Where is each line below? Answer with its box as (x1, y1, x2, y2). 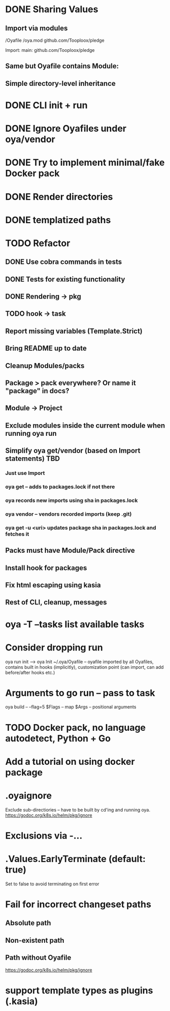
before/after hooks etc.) (5, 669, 55, 675)
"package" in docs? (5, 386, 70, 395)
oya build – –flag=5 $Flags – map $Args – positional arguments (5, 704, 137, 710)
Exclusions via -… (5, 830, 83, 841)
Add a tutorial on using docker (5, 756, 135, 767)
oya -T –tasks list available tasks (5, 618, 145, 630)
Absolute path (5, 919, 51, 928)
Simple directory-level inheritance (5, 79, 116, 87)
